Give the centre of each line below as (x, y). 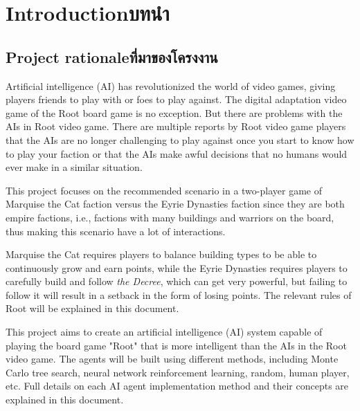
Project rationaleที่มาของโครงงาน (112, 56)
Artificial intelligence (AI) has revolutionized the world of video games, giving (171, 85)
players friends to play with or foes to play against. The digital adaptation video (176, 99)
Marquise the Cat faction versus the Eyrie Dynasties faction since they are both (175, 204)
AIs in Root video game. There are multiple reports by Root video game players (176, 126)
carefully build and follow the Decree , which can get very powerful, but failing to (177, 281)
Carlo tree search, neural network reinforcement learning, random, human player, (178, 372)
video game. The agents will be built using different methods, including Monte (172, 359)
